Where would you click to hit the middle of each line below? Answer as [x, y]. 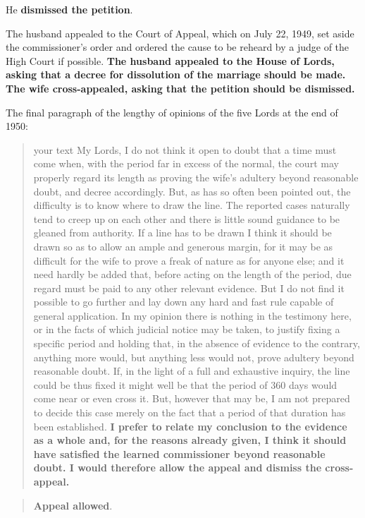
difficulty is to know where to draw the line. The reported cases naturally [192, 205]
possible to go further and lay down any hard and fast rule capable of [184, 302]
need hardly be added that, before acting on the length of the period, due [192, 274]
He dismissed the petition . [69, 9]
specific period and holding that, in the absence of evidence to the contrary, [197, 343]
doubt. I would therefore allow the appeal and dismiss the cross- [193, 468]
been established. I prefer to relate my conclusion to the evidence [190, 426]
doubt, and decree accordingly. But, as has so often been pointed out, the [192, 191]
